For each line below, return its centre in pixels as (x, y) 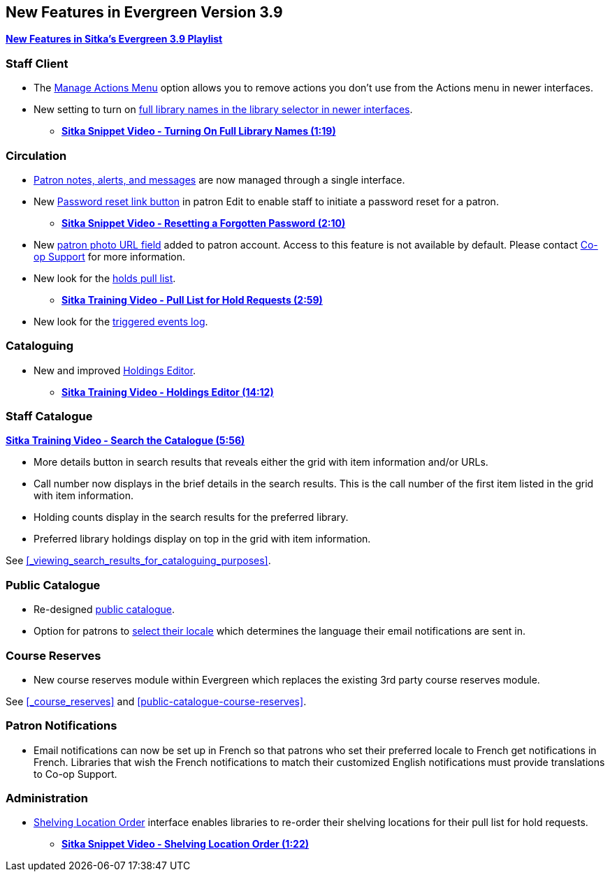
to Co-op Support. (75, 774)
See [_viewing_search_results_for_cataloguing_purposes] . (138, 561)
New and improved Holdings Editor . (115, 370)
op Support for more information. (110, 256)
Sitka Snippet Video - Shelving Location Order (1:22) (185, 844)
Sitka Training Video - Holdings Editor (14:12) (168, 392)
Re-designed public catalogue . (104, 610)
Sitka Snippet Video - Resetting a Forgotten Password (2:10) (204, 223)
